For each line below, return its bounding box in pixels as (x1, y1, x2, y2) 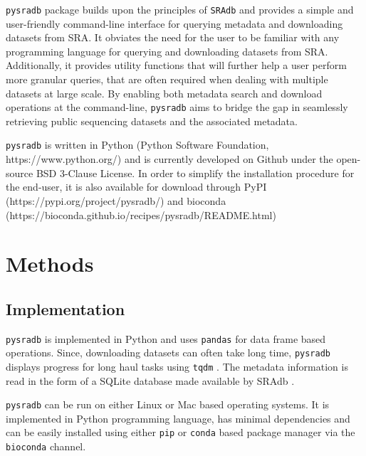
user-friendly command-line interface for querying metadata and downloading (6, 16, 343, 31)
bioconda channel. (6, 439, 86, 454)
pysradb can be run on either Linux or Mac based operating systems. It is (6, 397, 330, 412)
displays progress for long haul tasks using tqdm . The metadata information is (6, 359, 348, 373)
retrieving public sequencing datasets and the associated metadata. (6, 113, 298, 128)
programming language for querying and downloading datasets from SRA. (6, 43, 328, 58)
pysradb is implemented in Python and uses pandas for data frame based (6, 331, 326, 346)
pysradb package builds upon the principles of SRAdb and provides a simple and (6, 2, 354, 16)
